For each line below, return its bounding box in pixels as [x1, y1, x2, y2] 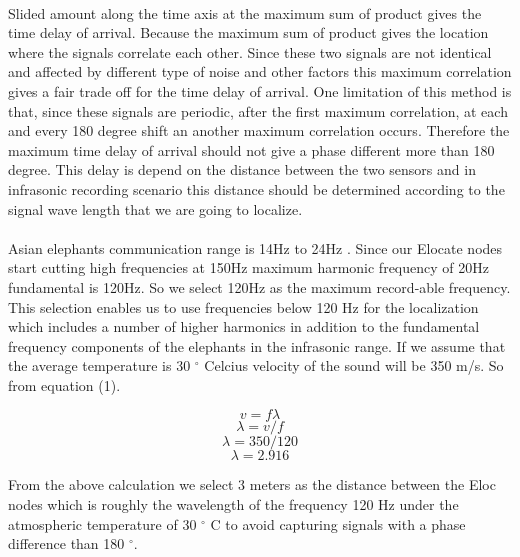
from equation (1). [8, 374, 121, 395]
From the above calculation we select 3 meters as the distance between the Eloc [8, 474, 496, 495]
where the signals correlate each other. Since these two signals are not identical [8, 41, 492, 62]
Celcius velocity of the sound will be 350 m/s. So [204, 355, 504, 376]
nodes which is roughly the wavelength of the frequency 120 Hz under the [8, 494, 459, 515]
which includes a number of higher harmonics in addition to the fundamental [8, 316, 480, 337]
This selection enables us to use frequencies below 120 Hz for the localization [8, 296, 479, 317]
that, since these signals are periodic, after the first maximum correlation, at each [8, 100, 508, 121]
